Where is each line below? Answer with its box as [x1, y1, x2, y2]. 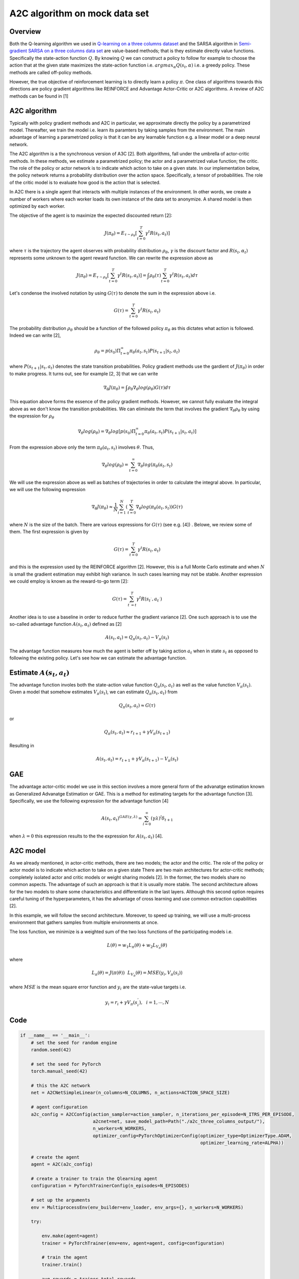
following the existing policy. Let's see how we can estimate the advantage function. [9, 655, 187, 661]
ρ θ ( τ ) [149, 272, 161, 279]
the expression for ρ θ [9, 413, 55, 420]
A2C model [9, 846, 46, 855]
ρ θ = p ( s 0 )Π [94, 348, 121, 355]
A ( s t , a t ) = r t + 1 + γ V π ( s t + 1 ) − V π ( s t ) [95, 756, 179, 763]
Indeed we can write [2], [9, 332, 61, 338]
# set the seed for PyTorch [31, 1061, 102, 1067]
